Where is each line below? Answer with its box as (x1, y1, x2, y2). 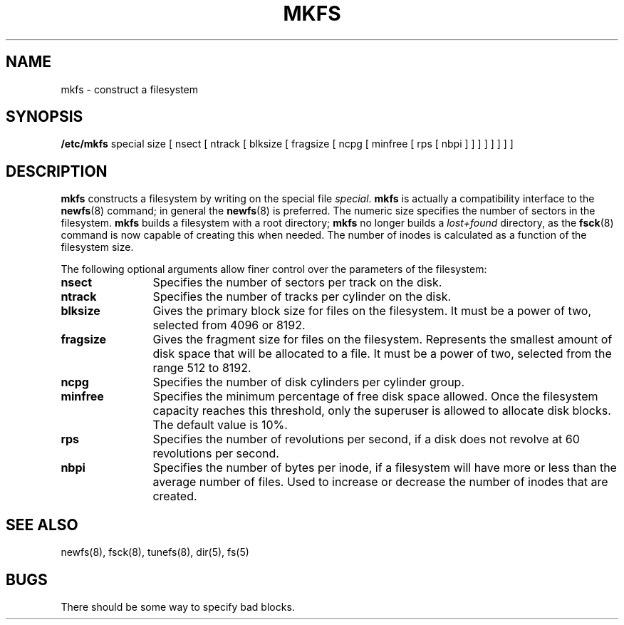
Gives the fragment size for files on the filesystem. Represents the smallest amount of (152, 332, 613, 347)
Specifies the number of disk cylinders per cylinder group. (152, 375, 465, 390)
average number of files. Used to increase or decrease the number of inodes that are (152, 475, 608, 490)
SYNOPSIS (6, 108, 83, 126)
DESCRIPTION (6, 162, 108, 180)
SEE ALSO (6, 515, 78, 534)
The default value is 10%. (152, 418, 288, 433)
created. (152, 489, 197, 504)
